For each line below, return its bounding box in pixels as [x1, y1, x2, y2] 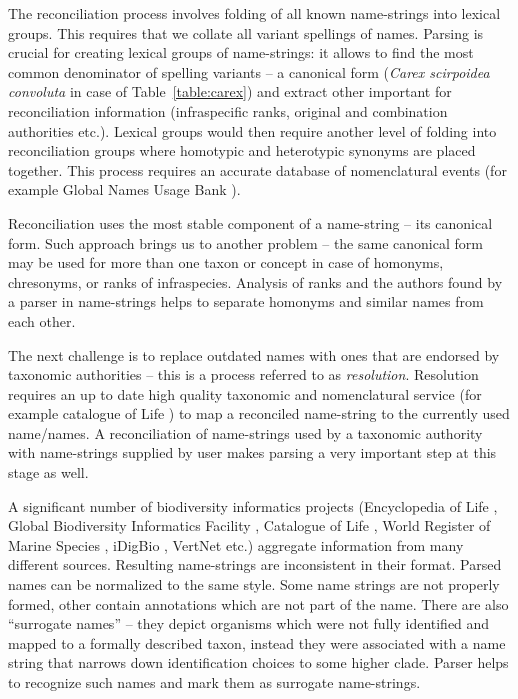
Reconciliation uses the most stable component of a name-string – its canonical [8, 212, 493, 233]
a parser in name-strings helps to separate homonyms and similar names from [8, 291, 484, 312]
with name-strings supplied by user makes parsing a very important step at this [8, 442, 497, 463]
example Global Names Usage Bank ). [8, 179, 241, 200]
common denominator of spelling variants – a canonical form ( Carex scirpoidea [8, 61, 490, 82]
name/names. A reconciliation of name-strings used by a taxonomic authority [8, 422, 483, 443]
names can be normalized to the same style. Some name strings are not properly [8, 574, 500, 595]
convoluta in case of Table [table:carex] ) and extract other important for [8, 81, 452, 102]
